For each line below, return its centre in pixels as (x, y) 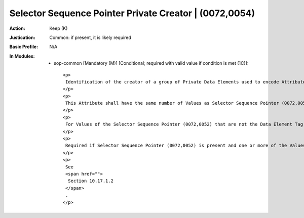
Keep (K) (59, 28)
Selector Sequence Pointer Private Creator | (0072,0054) (132, 13)
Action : (17, 28)
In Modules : (22, 56)
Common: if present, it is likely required (90, 37)
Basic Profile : (24, 47)
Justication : (22, 37)
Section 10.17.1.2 (91, 181)
